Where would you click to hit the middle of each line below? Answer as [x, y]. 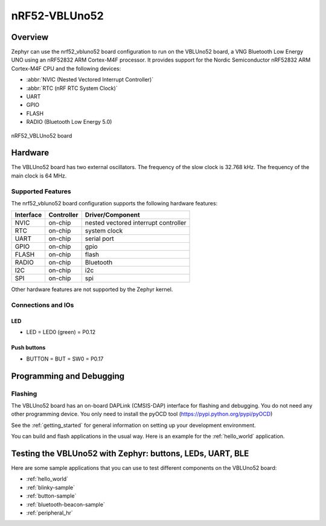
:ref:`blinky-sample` [51, 487]
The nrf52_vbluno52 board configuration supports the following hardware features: [114, 204]
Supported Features [41, 191]
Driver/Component [112, 215]
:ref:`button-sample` [51, 496]
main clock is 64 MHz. [39, 176]
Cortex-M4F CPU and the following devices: [66, 68]
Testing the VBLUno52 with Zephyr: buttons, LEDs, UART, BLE [130, 453]
